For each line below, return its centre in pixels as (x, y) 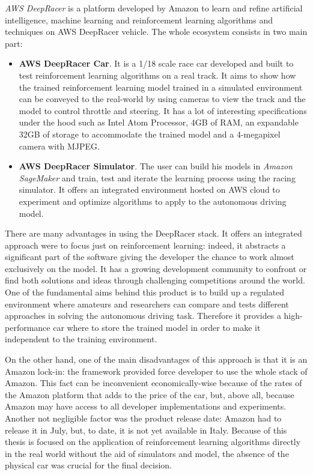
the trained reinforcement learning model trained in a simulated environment (161, 87)
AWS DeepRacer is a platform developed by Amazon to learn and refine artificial (154, 8)
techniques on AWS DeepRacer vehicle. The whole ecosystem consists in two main (156, 32)
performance (28, 327)
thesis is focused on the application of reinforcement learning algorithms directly (153, 442)
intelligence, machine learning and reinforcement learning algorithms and (139, 20)
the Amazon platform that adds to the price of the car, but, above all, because (150, 394)
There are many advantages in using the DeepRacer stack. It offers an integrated (153, 233)
